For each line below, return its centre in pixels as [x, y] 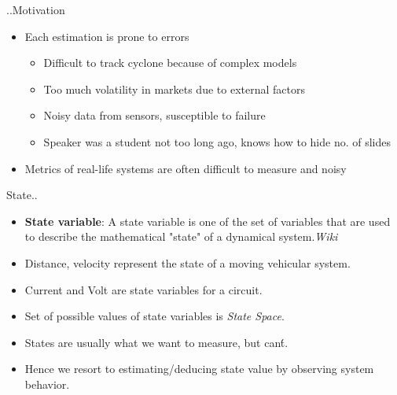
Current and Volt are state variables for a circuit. [143, 289]
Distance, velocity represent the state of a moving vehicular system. [187, 262]
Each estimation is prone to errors [107, 36]
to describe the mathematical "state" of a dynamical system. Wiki [181, 236]
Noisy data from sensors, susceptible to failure [154, 115]
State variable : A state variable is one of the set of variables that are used [208, 221]
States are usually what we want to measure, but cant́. [156, 342]
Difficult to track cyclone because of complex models [170, 63]
